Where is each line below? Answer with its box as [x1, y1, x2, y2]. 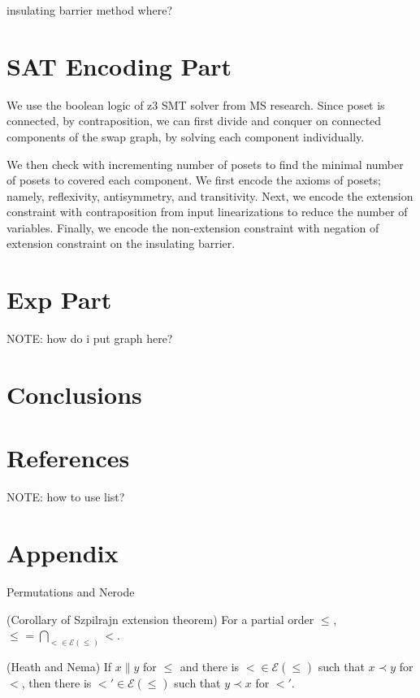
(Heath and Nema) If [6, 658, 112, 675]
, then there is [21, 674, 92, 691]
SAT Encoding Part [6, 49, 232, 82]
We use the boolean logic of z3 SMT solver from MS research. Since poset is [6, 96, 385, 113]
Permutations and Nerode [6, 583, 135, 600]
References [6, 441, 130, 475]
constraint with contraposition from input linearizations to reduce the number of [6, 203, 408, 220]
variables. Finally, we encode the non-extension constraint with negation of [6, 219, 379, 236]
